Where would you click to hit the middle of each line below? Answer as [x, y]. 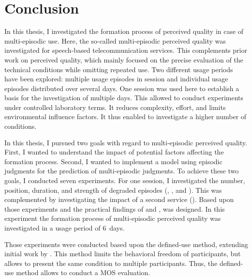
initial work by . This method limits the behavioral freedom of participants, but [123, 254]
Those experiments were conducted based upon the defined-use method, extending [126, 244]
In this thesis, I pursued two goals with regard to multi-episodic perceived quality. [126, 142]
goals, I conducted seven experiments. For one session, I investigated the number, [125, 180]
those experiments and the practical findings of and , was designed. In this [115, 209]
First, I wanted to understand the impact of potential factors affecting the [114, 152]
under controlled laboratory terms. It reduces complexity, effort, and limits [115, 107]
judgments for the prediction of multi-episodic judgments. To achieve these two [122, 171]
